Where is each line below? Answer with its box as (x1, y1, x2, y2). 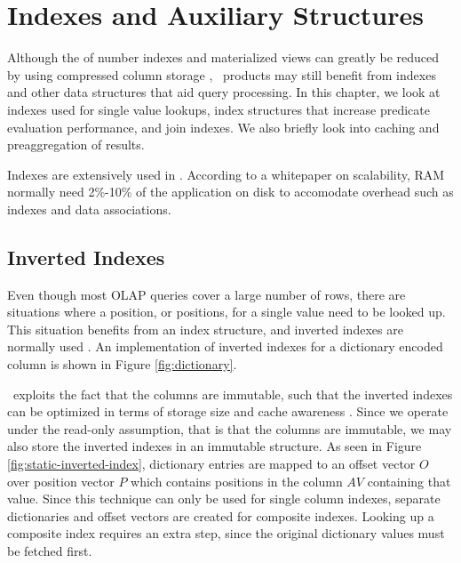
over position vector (7, 471, 115, 490)
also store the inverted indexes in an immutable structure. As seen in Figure (7, 437, 422, 455)
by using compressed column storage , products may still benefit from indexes (7, 65, 436, 84)
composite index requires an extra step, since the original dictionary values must (7, 524, 445, 543)
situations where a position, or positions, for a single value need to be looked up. (7, 302, 446, 321)
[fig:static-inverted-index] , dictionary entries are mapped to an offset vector (7, 454, 416, 473)
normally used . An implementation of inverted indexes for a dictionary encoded (7, 337, 443, 356)
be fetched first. (7, 541, 92, 559)
